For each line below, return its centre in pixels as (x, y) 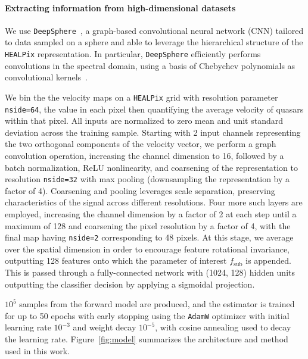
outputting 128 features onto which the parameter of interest (116, 260)
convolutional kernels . (46, 77)
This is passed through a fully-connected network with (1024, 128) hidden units (150, 272)
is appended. (268, 260)
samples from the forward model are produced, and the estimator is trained (157, 304)
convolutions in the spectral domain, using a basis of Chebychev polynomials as (150, 65)
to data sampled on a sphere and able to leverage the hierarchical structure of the (154, 42)
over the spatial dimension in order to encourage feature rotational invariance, (147, 249)
